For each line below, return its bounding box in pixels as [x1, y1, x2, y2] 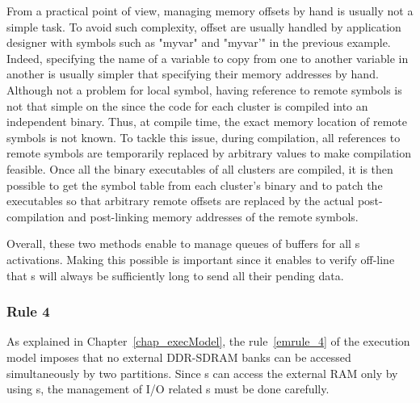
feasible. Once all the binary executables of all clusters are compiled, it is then [6, 160, 393, 177]
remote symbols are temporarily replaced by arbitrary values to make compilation [6, 145, 412, 162]
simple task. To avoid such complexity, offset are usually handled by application [6, 18, 401, 35]
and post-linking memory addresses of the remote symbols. [68, 208, 359, 225]
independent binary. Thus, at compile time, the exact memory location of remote [6, 113, 408, 130]
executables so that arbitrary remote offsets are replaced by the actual [6, 192, 355, 209]
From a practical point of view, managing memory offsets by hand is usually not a [6, 2, 414, 19]
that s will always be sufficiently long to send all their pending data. [6, 267, 344, 283]
